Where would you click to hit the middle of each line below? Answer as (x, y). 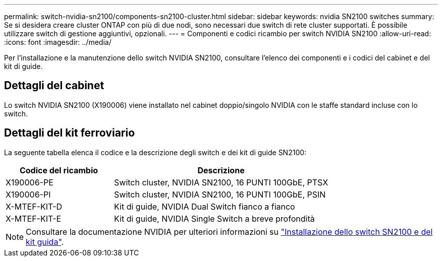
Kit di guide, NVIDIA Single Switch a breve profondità (214, 218)
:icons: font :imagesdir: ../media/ (58, 42)
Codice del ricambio (59, 170)
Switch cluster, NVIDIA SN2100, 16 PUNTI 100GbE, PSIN (220, 194)
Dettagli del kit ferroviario (70, 133)
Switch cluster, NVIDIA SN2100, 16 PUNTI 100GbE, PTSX (221, 182)
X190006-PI (28, 194)
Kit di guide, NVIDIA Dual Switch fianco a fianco (205, 206)
